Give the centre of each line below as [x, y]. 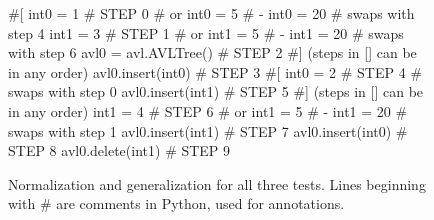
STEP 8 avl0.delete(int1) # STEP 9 [119, 150]
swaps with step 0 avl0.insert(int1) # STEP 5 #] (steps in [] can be [216, 91]
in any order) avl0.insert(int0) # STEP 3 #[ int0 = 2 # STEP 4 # [215, 71]
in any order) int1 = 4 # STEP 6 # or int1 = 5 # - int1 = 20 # [208, 110]
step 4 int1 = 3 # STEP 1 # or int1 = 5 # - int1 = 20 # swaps [206, 32]
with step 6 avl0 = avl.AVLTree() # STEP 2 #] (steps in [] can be [212, 52]
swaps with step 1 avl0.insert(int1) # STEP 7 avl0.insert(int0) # [208, 130]
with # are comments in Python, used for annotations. [176, 203]
